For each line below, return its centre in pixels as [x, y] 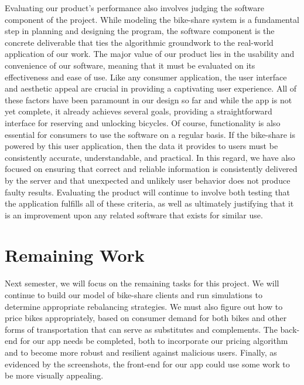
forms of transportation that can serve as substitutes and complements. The [141, 329]
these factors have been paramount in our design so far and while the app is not [148, 99]
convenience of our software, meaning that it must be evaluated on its [130, 65]
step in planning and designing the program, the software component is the [140, 31]
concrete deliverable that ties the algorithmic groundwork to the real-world [139, 42]
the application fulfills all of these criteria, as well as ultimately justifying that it [149, 203]
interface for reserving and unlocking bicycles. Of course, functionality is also [143, 122]
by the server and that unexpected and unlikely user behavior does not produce [148, 180]
